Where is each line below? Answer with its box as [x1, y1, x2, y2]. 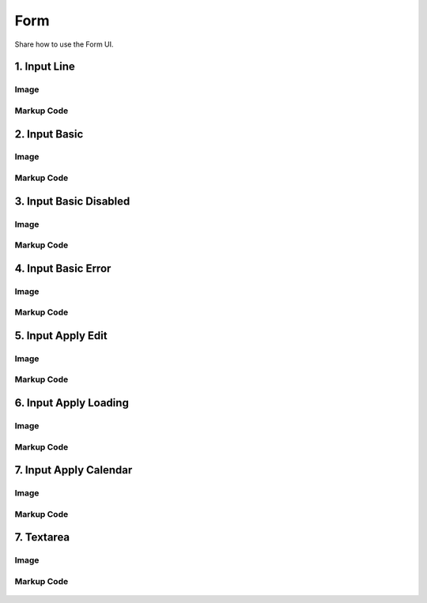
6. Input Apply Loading [14, 396, 130, 410]
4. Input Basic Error [14, 262, 111, 275]
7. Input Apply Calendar [14, 463, 133, 477]
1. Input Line [14, 60, 75, 73]
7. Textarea [14, 530, 70, 545]
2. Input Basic [14, 127, 84, 141]
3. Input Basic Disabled [14, 194, 130, 208]
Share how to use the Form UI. [14, 40, 114, 49]
